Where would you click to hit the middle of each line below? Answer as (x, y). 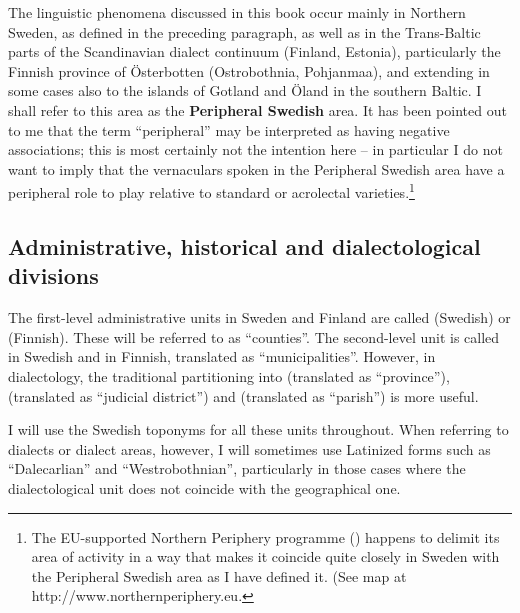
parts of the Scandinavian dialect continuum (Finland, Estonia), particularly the (254, 51)
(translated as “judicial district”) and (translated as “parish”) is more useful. (243, 395)
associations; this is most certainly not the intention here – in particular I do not (255, 149)
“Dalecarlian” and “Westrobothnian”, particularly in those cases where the (237, 468)
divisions (53, 275)
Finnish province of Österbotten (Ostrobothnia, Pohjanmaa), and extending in (249, 70)
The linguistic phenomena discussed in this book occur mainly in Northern (237, 12)
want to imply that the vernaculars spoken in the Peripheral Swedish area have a (256, 168)
